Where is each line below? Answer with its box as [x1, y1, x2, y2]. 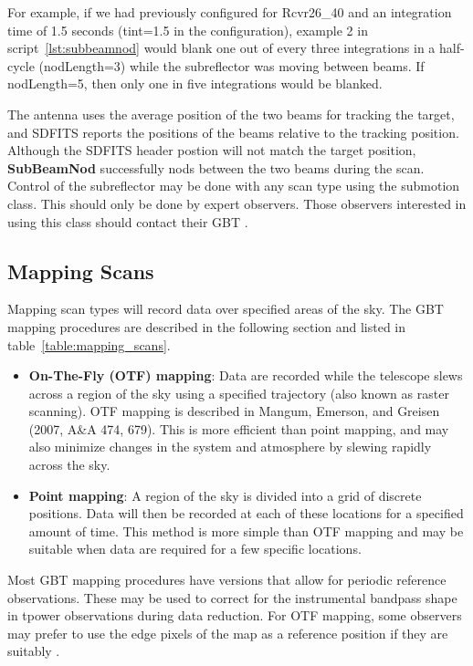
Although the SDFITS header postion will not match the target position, [7, 140, 416, 160]
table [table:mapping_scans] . [7, 335, 171, 354]
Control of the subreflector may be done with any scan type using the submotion [7, 176, 460, 195]
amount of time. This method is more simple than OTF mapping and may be [28, 521, 464, 540]
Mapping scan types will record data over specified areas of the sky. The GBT [7, 299, 444, 318]
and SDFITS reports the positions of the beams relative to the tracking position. [7, 122, 459, 141]
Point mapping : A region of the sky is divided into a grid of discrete [28, 485, 422, 505]
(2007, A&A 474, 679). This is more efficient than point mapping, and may [28, 419, 449, 438]
